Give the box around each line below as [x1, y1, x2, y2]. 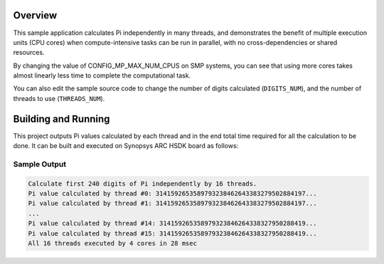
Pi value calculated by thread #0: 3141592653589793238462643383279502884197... [28, 189, 317, 198]
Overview [13, 9, 58, 21]
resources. [13, 48, 45, 57]
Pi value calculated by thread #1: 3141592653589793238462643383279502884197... [28, 199, 317, 208]
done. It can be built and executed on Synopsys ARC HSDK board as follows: [13, 142, 239, 150]
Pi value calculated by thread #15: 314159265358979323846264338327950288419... [28, 229, 317, 238]
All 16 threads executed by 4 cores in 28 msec [28, 239, 197, 248]
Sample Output [13, 159, 67, 169]
